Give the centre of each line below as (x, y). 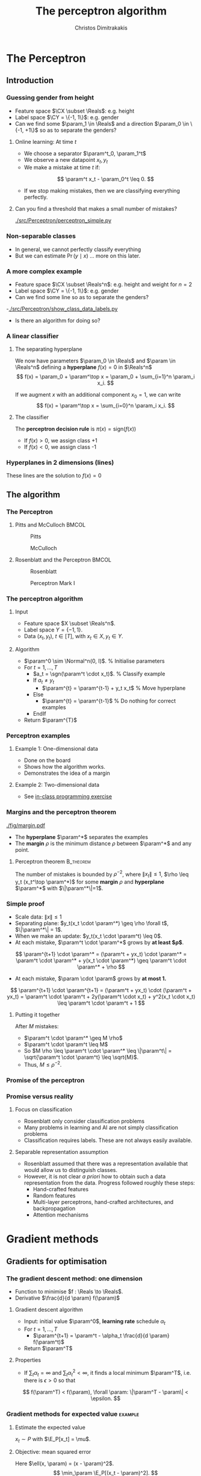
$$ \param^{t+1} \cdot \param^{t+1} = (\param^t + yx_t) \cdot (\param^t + (101, 990)
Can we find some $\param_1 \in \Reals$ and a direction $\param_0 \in (102, 123)
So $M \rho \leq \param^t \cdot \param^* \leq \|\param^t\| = (98, 1051)
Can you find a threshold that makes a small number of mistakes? (96, 209)
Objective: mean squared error (53, 1452)
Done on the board (47, 760)
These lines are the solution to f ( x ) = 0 (54, 476)
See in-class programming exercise (68, 796)
